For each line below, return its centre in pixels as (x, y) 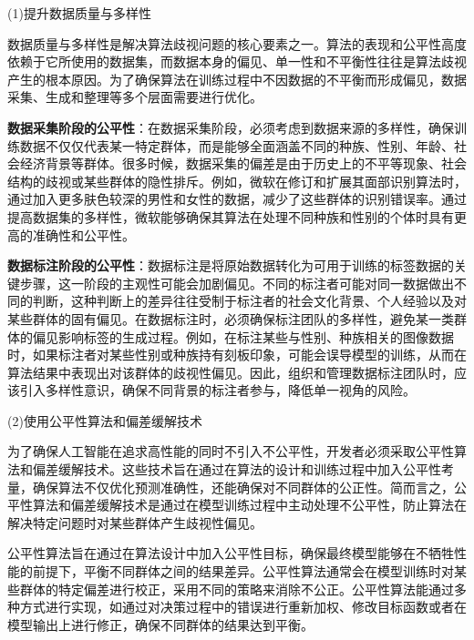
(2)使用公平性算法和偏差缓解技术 (105, 420)
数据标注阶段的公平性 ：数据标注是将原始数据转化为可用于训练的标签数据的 (231, 265)
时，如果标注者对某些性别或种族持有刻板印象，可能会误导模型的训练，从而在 (237, 355)
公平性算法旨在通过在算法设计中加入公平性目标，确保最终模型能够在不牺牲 (231, 553)
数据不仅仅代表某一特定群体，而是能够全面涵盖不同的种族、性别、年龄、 (237, 145)
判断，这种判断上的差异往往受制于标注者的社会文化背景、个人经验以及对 (249, 301)
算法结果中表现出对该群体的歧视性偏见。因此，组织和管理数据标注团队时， (231, 372)
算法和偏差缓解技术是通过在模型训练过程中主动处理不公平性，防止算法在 (249, 505)
